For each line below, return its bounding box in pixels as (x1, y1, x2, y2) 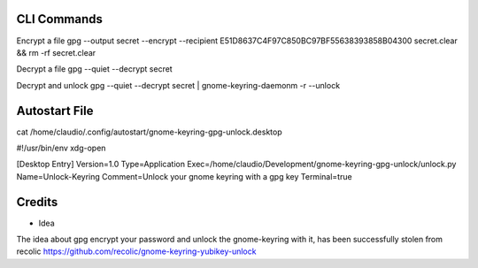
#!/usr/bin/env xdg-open (16, 142, 106, 153)
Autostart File (16, 103, 94, 119)
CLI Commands (16, 11, 104, 27)
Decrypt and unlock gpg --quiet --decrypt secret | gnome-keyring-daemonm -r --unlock (16, 80, 341, 90)
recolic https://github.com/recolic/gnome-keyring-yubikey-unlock (16, 246, 257, 257)
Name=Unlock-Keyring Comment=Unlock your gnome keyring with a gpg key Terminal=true (16, 171, 353, 181)
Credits (16, 195, 58, 210)
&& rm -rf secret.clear (16, 47, 96, 57)
